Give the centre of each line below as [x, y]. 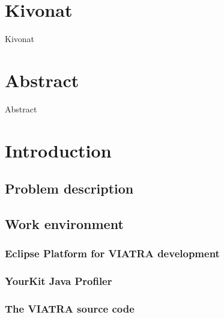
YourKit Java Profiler [59, 281]
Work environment [64, 223]
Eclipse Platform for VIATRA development [112, 253]
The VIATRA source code [70, 308]
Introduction [58, 150]
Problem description [69, 188]
